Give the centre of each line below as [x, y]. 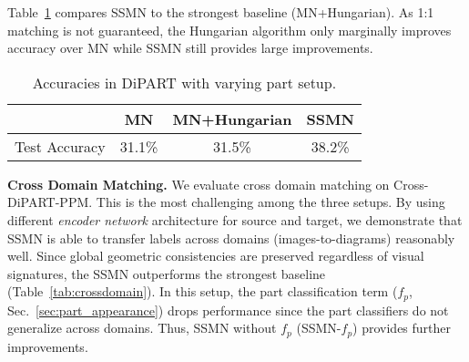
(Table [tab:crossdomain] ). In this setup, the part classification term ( [203, 291]
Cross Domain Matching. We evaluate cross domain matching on [199, 184]
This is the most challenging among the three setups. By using [270, 202]
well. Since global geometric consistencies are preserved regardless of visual [216, 256]
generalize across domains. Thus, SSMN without [142, 328]
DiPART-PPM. [50, 202]
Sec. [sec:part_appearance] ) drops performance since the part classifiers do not [228, 310]
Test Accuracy [60, 146]
